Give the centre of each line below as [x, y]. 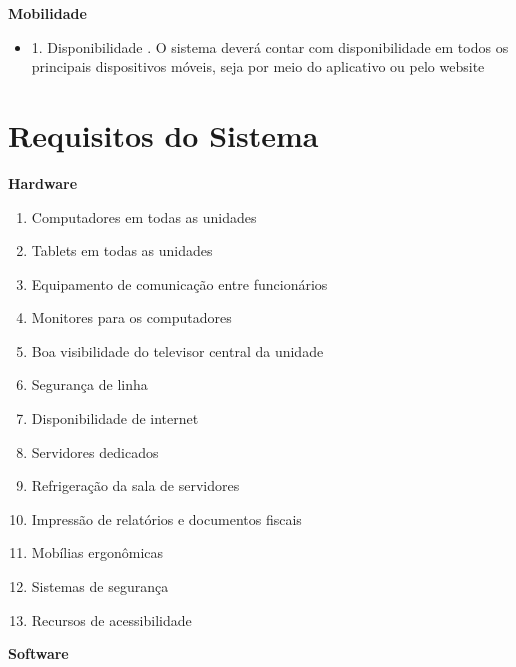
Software [38, 653]
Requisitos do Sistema [163, 134]
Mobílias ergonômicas [97, 552]
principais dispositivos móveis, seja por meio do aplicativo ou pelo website [258, 66]
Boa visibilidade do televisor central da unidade [177, 350]
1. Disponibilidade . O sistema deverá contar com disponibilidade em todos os [270, 46]
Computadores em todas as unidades [144, 216]
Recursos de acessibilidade [111, 619]
